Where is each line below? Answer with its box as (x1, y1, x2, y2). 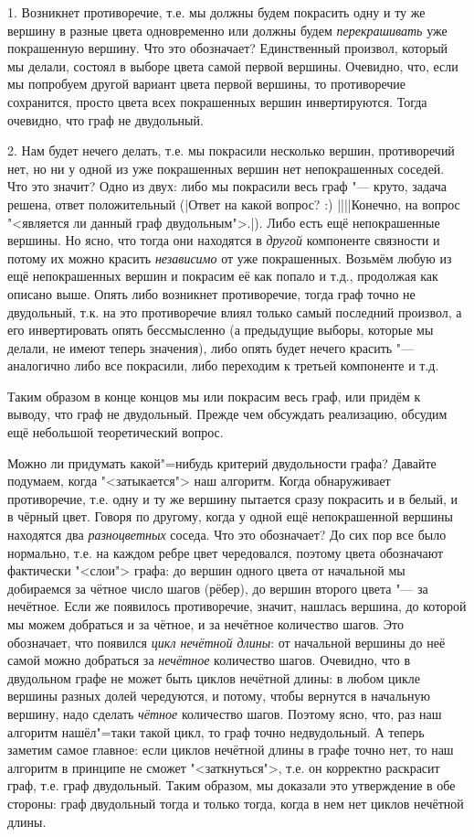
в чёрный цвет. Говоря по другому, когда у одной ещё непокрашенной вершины (7, 507, 453, 526)
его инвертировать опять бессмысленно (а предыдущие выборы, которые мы (7, 320, 434, 339)
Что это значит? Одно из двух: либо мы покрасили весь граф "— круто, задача (7, 177, 447, 196)
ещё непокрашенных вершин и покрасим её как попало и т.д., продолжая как (7, 266, 438, 285)
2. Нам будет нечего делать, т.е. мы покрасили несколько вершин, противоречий (7, 141, 455, 160)
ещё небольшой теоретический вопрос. (7, 423, 224, 442)
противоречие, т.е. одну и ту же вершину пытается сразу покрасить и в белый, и (7, 488, 458, 508)
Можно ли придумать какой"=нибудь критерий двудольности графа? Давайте (7, 453, 437, 472)
